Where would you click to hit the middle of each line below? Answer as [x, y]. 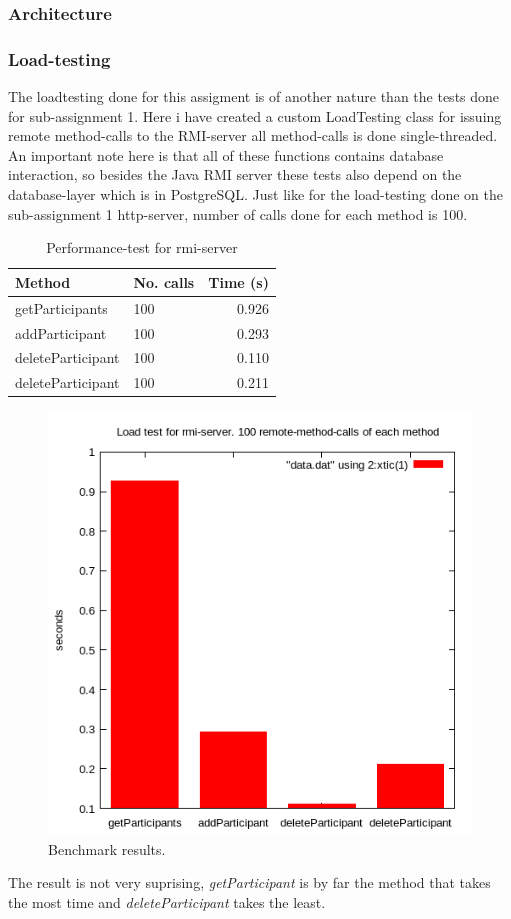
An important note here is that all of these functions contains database [226, 154]
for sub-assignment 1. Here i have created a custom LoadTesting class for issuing [255, 115]
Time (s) [238, 281]
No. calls [164, 281]
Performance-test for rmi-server [142, 247]
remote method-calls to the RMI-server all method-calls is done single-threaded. [253, 135]
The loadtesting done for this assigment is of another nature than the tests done [254, 96]
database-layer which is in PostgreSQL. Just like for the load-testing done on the [255, 194]
